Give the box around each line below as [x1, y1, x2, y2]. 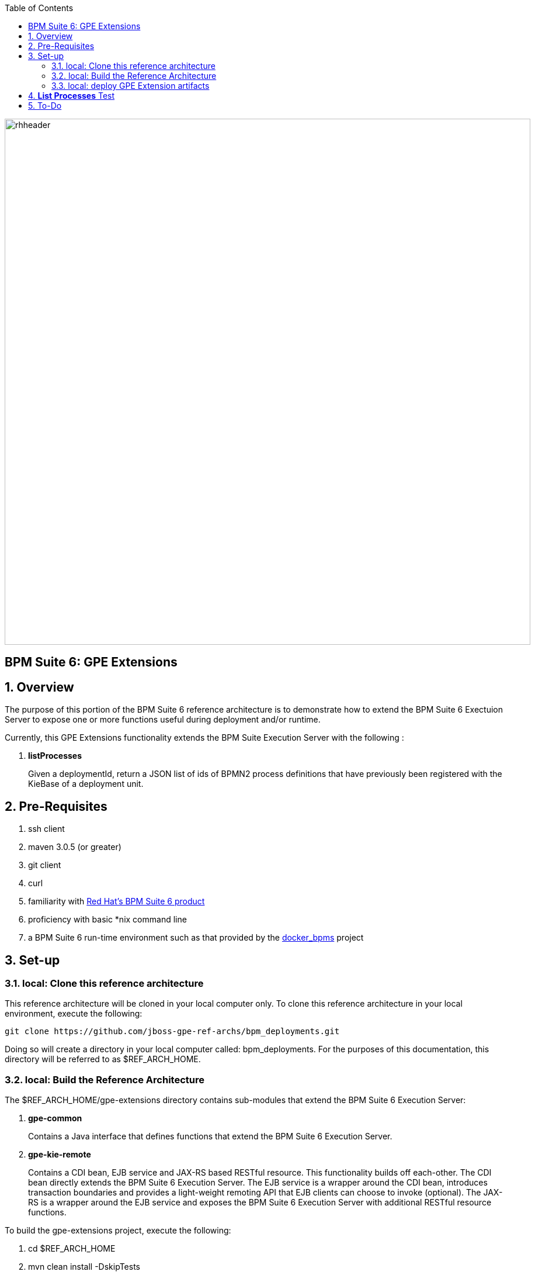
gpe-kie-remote [28, 1149, 91, 1160]
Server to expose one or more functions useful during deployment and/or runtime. [5, 714, 321, 725]
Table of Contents [5, 3, 74, 13]
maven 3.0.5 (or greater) [28, 842, 121, 852]
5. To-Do [28, 101, 62, 110]
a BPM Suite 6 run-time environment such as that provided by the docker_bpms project [28, 932, 364, 943]
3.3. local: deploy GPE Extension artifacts [51, 81, 210, 91]
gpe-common [28, 1113, 82, 1124]
